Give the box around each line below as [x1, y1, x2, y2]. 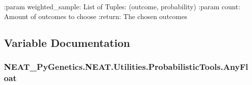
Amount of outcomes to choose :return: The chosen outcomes [4, 11, 187, 21]
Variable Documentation [4, 35, 130, 50]
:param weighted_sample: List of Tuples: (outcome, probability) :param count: [4, 1, 240, 11]
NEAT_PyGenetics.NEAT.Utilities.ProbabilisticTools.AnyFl [4, 60, 249, 72]
